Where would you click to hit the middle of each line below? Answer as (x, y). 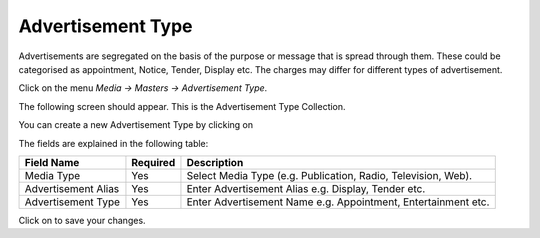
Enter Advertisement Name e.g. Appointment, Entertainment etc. (338, 202)
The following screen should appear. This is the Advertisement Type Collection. (182, 106)
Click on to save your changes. (82, 220)
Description (215, 162)
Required (153, 162)
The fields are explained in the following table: (113, 143)
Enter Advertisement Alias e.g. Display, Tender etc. (306, 188)
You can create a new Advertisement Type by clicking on (136, 125)
